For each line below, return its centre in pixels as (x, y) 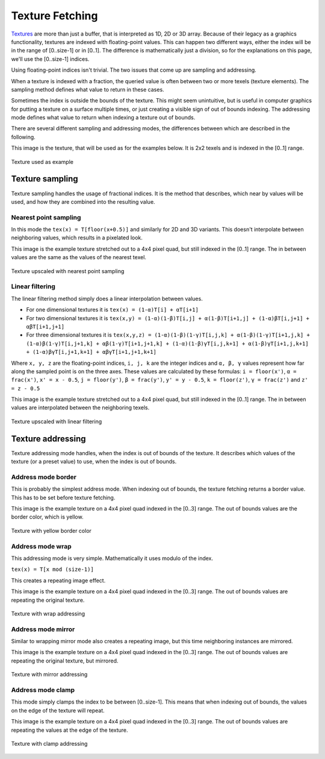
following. (23, 137)
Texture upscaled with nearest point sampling (68, 271)
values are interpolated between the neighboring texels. (80, 408)
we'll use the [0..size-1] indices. (50, 59)
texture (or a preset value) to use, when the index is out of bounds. (94, 462)
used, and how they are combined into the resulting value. (83, 201)
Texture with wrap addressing (48, 613)
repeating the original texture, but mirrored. (65, 661)
